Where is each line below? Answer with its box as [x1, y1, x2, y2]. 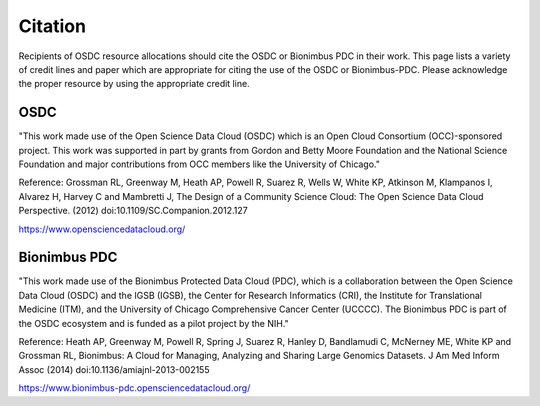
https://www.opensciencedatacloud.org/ [18, 223, 186, 235]
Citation [18, 15, 87, 37]
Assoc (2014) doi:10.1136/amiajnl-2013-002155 [18, 363, 210, 375]
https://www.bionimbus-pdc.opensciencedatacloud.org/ [18, 382, 251, 394]
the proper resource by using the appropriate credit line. [18, 78, 250, 90]
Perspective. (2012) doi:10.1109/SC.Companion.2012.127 [18, 205, 249, 217]
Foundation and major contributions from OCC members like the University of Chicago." [18, 158, 380, 170]
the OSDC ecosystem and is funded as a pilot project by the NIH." [18, 317, 289, 329]
